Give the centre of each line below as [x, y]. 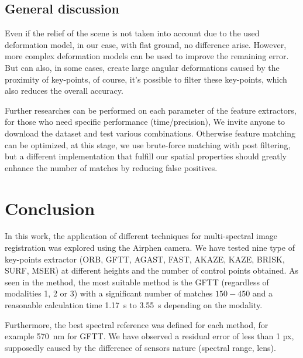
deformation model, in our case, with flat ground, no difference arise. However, [146, 44]
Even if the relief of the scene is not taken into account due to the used [132, 33]
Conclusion [50, 208]
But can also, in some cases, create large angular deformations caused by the [142, 67]
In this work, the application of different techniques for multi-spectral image [141, 236]
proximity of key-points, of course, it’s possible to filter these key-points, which [146, 79]
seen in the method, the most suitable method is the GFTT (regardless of [137, 282]
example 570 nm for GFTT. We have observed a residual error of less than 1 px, [149, 336]
